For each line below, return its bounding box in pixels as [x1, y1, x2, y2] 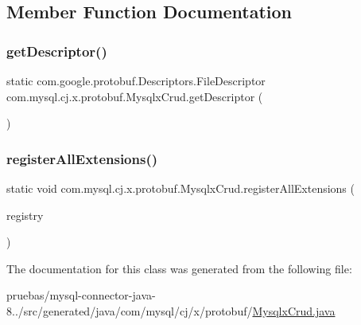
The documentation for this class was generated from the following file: [6, 260, 352, 276]
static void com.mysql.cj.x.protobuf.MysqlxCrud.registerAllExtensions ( [6, 180, 355, 196]
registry [6, 206, 44, 223]
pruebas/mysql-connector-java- [6, 287, 156, 303]
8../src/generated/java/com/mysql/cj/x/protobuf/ [6, 302, 253, 319]
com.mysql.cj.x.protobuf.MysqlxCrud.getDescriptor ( [6, 88, 263, 104]
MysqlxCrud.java [252, 302, 336, 319]
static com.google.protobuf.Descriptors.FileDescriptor [6, 72, 266, 88]
